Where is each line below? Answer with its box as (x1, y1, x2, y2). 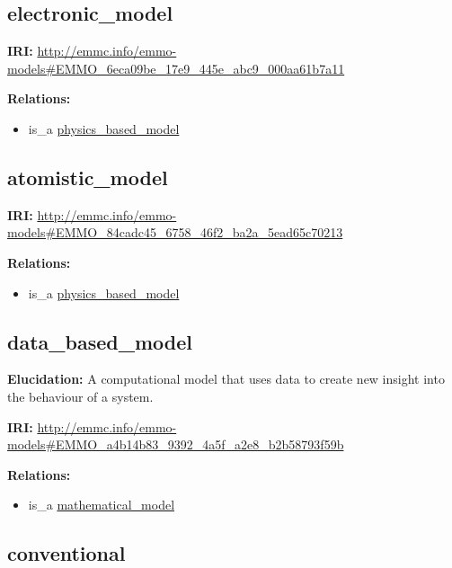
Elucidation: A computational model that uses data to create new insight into (7, 369, 445, 388)
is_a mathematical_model (28, 495, 175, 514)
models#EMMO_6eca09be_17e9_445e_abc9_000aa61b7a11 (7, 58, 345, 77)
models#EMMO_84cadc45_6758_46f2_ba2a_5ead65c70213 (7, 223, 343, 242)
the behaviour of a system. (7, 386, 154, 405)
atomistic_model (7, 163, 168, 191)
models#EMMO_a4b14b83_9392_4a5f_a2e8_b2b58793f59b (7, 435, 344, 454)
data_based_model (7, 327, 193, 355)
